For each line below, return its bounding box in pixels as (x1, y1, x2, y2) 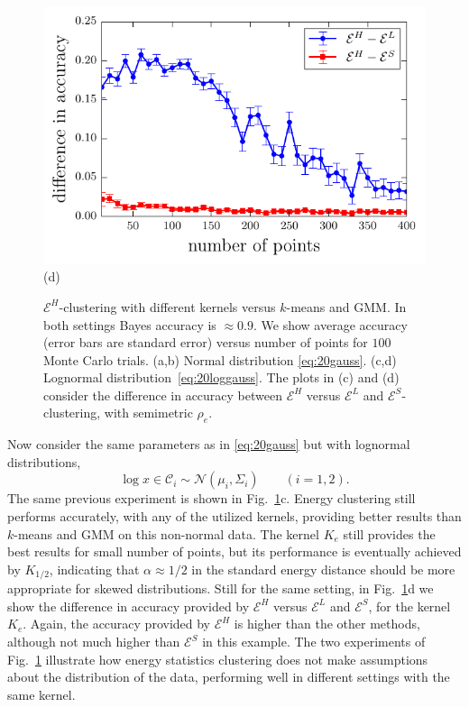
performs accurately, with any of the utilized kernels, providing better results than (7, 507, 462, 526)
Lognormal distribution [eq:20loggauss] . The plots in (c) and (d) (43, 368, 400, 387)
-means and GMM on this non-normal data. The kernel (14, 524, 319, 543)
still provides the (343, 524, 436, 543)
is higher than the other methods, (234, 614, 420, 633)
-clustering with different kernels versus (59, 297, 276, 316)
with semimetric (104, 403, 193, 422)
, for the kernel (368, 596, 451, 615)
